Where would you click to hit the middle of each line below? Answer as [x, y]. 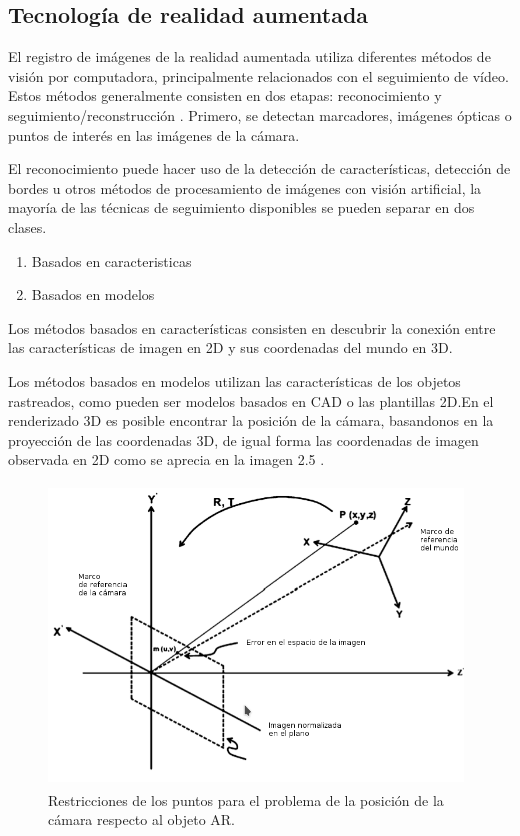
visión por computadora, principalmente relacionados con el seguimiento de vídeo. [258, 75]
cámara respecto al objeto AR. [141, 819]
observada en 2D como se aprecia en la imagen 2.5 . [166, 459]
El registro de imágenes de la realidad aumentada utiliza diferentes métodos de [249, 56]
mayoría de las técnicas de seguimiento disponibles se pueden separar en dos [241, 207]
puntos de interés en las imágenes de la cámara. [154, 134]
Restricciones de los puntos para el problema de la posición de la [246, 799]
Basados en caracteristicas [111, 260]
